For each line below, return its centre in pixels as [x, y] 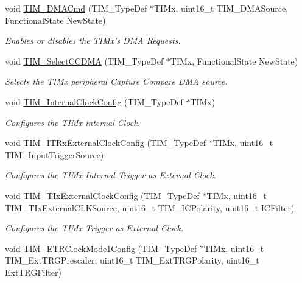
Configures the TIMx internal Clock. [72, 122]
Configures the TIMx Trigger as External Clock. [94, 228]
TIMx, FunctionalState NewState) [234, 61]
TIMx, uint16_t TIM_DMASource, [221, 8]
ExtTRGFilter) [33, 272]
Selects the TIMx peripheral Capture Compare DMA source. [116, 81]
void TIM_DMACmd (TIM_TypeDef [76, 8]
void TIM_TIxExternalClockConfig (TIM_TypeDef [102, 195]
